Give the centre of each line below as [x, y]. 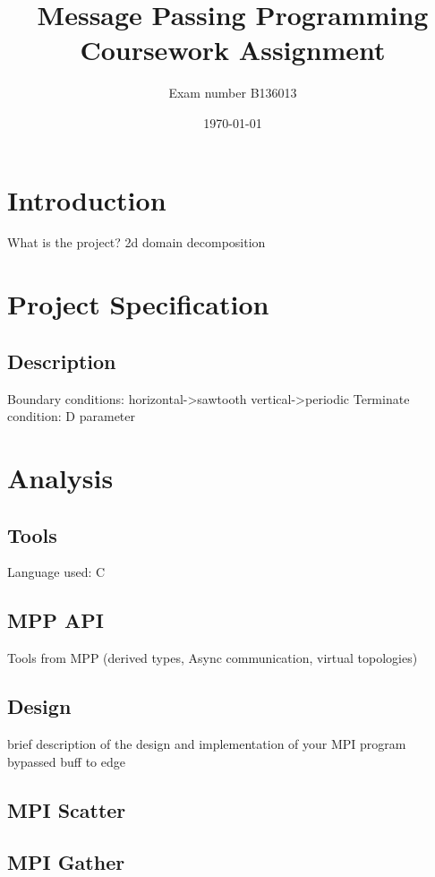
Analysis [60, 477]
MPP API [55, 620]
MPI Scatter [67, 809]
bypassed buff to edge [66, 761]
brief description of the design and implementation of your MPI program [207, 743]
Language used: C [56, 572]
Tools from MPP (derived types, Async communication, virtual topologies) [213, 658]
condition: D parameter [72, 416]
